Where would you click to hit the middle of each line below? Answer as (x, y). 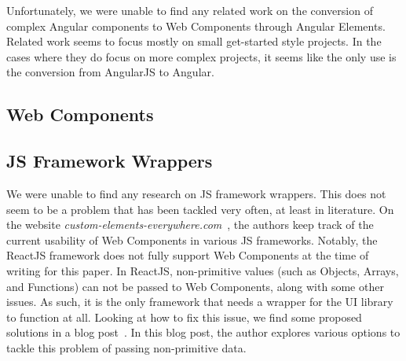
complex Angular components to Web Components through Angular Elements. (196, 26)
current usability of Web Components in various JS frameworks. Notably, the (192, 239)
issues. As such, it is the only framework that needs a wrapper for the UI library (200, 302)
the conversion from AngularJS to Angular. (110, 72)
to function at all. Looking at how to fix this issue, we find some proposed (184, 317)
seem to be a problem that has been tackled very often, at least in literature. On (200, 209)
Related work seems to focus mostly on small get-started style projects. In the (194, 41)
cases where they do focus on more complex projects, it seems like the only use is (201, 56)
